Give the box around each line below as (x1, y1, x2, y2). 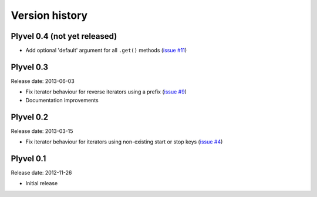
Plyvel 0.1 (11, 153, 46, 163)
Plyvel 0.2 (11, 112, 49, 122)
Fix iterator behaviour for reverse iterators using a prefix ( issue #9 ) (25, 88, 187, 95)
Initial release (25, 180, 58, 187)
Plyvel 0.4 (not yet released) (11, 31, 117, 41)
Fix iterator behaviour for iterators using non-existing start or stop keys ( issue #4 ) (25, 138, 223, 145)
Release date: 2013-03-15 (11, 127, 73, 135)
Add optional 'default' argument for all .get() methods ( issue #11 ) (25, 47, 187, 54)
